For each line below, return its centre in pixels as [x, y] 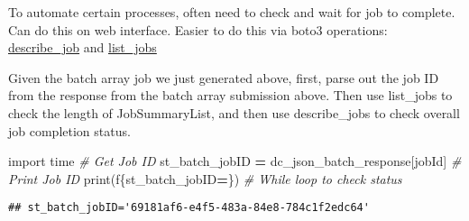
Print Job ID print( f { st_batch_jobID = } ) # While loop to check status [205, 178]
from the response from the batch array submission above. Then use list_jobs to [230, 95]
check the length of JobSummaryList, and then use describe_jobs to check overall [234, 112]
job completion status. [69, 130]
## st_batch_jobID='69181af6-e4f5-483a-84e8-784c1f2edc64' [189, 208]
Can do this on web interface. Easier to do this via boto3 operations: [198, 29]
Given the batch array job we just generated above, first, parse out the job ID [224, 77]
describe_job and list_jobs [83, 47]
